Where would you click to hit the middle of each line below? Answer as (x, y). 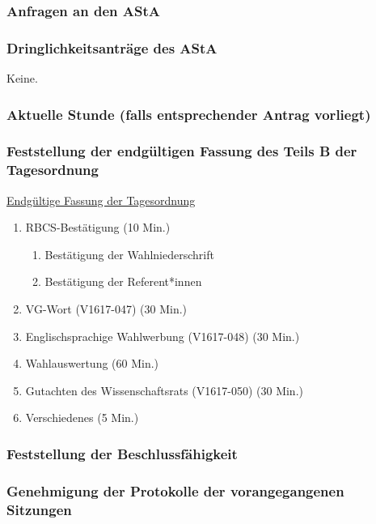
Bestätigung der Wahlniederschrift (129, 254)
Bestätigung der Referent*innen (123, 281)
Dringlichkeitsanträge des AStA (112, 47)
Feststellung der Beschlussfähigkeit (122, 453)
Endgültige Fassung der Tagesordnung (101, 200)
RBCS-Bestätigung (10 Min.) (98, 227)
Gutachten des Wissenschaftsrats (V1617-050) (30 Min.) (164, 390)
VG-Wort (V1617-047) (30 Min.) (106, 309)
